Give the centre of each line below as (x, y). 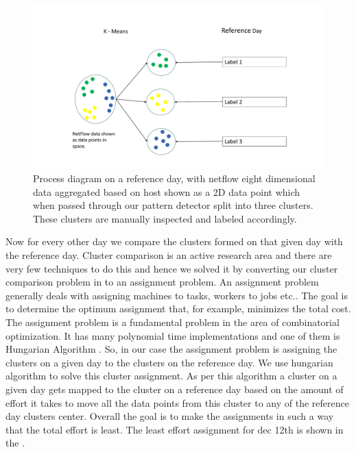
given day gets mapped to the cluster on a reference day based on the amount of (175, 389)
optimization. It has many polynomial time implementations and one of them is (173, 335)
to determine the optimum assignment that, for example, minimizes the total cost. (178, 309)
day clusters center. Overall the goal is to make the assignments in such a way (170, 416)
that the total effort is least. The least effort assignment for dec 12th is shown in (175, 429)
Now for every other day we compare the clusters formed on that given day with (174, 241)
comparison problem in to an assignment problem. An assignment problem (162, 282)
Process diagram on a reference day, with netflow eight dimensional (174, 178)
